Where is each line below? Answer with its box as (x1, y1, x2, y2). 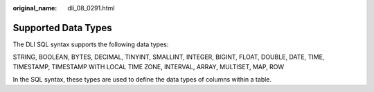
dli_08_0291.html (67, 4, 115, 12)
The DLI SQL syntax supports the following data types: (12, 40, 169, 48)
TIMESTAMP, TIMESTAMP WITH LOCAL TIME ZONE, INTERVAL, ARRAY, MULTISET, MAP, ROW (12, 62, 285, 71)
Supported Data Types (12, 21, 112, 34)
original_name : (12, 4, 57, 12)
